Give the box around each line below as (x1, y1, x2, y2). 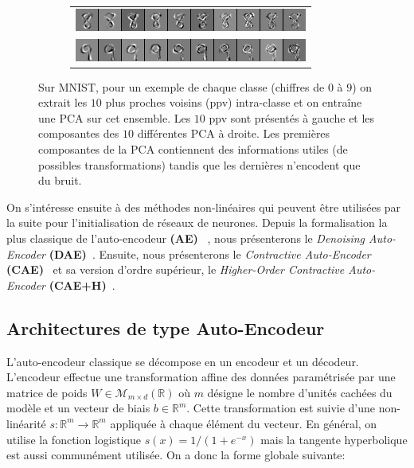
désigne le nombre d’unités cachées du (207, 384, 393, 400)
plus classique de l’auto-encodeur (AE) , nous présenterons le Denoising (6, 230, 365, 247)
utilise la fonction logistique (6, 431, 141, 447)
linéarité (6, 415, 46, 431)
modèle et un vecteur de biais (6, 400, 150, 416)
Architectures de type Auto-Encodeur (6, 315, 325, 340)
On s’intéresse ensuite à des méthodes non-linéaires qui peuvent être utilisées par (6, 198, 401, 215)
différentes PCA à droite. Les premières (137, 125, 330, 142)
